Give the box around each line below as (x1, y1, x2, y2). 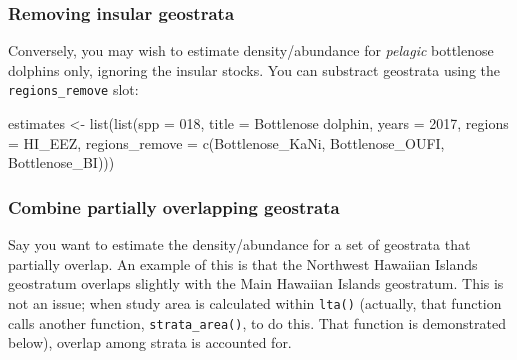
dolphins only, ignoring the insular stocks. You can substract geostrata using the (8, 59, 500, 80)
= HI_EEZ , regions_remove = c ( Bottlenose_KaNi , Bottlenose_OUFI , (8, 132, 445, 153)
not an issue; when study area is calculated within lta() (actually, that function (8, 292, 502, 313)
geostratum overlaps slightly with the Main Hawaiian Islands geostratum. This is (8, 273, 504, 294)
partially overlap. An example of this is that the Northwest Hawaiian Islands (8, 253, 478, 274)
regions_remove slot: (8, 79, 139, 100)
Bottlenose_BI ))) (8, 152, 115, 173)
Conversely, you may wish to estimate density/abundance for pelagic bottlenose (8, 40, 494, 61)
